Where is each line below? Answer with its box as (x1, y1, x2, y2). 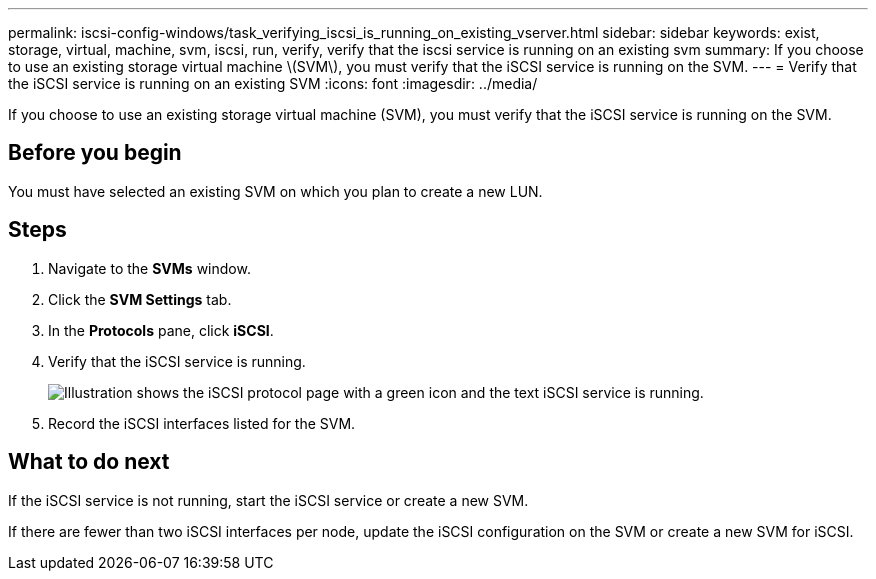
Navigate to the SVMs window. (48, 259, 251, 277)
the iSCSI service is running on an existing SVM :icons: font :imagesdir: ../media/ (8, 75, 538, 92)
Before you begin (8, 140, 182, 166)
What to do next (8, 449, 170, 475)
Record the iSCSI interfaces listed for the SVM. (48, 414, 356, 432)
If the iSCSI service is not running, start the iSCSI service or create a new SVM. (8, 491, 529, 509)
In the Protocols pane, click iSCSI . (48, 321, 274, 339)
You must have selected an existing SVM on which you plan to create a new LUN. (8, 182, 543, 200)
